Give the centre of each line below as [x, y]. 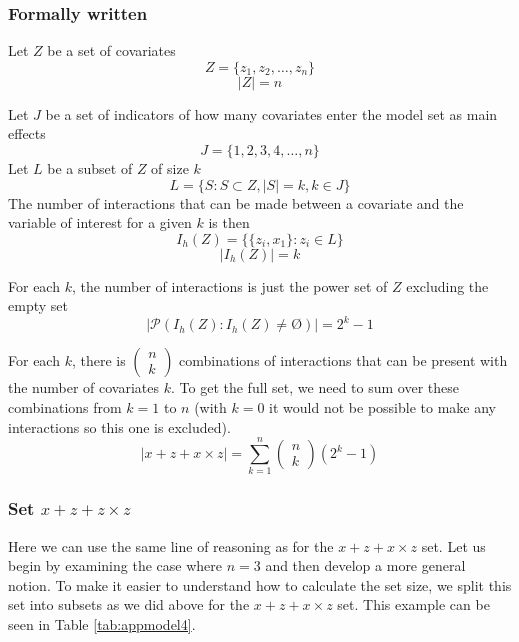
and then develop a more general [365, 565]
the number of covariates [84, 387]
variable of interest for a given [100, 222]
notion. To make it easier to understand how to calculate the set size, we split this [260, 584]
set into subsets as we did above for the [129, 604]
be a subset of [90, 168]
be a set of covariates [111, 50]
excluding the [447, 285]
